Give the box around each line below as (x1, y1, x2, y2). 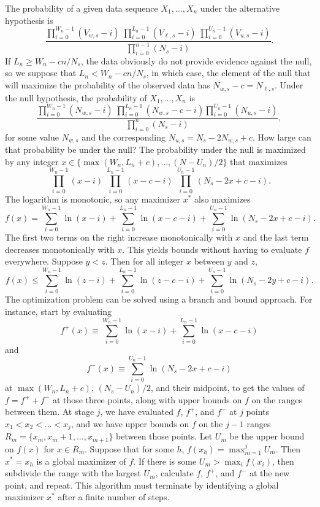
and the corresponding (82, 130, 166, 143)
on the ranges (251, 393, 303, 406)
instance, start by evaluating (5, 304, 112, 317)
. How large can (253, 130, 311, 143)
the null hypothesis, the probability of (5, 91, 147, 104)
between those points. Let (116, 430, 213, 443)
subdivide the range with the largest (5, 466, 141, 479)
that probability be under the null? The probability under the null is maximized (5, 143, 306, 156)
